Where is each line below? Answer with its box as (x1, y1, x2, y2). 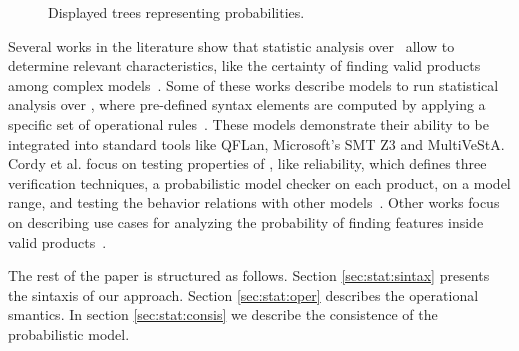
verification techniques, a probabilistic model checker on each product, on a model (8, 172, 511, 193)
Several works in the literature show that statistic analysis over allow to (8, 35, 455, 56)
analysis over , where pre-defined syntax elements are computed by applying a (8, 94, 486, 115)
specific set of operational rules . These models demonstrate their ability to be (8, 113, 489, 134)
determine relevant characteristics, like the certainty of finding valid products (8, 55, 481, 76)
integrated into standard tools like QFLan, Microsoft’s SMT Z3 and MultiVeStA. (8, 133, 505, 154)
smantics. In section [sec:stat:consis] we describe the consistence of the (8, 304, 438, 325)
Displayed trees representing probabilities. (48, 2, 305, 22)
